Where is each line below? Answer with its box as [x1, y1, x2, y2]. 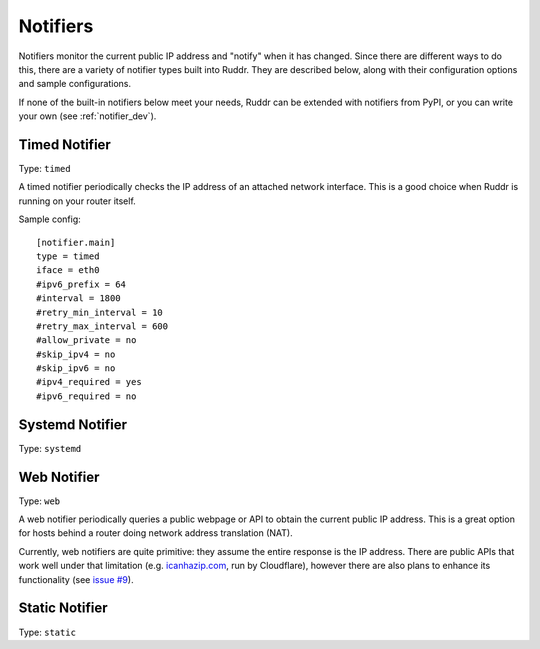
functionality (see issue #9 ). [18, 573, 134, 585]
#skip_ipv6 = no [36, 363, 116, 374]
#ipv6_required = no [36, 390, 137, 402]
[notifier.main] [36, 236, 116, 248]
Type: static [18, 626, 77, 638]
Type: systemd [18, 442, 82, 454]
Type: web [18, 495, 61, 507]
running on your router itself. [18, 195, 137, 207]
